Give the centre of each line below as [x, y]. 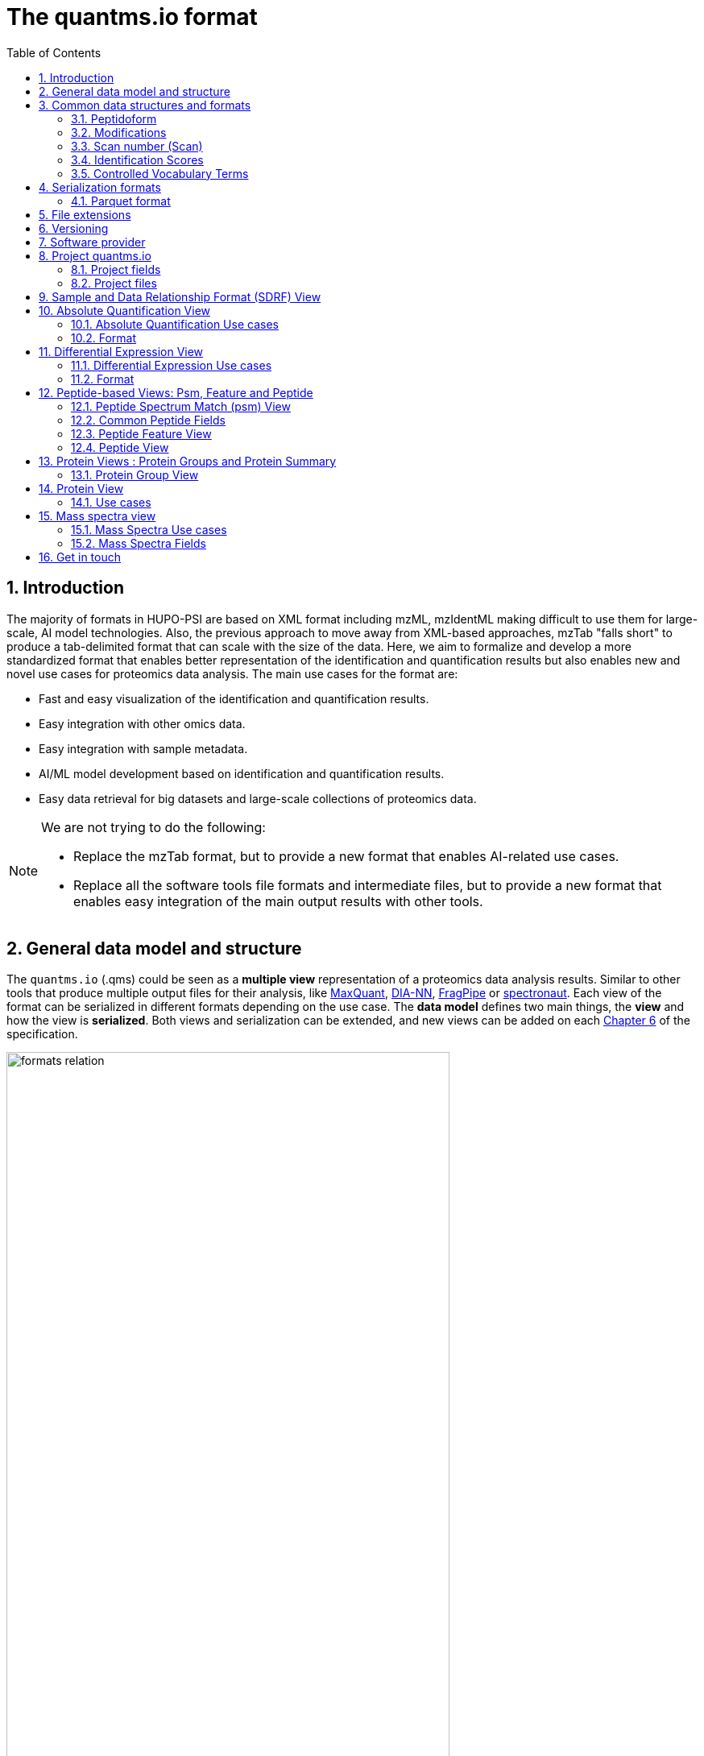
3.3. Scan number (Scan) [137, 146]
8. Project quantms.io [95, 255]
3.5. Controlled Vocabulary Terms [160, 173]
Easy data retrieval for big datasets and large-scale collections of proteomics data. [258, 798]
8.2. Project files [114, 283]
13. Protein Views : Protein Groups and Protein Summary [188, 461]
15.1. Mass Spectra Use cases [149, 529]
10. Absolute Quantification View [125, 310]
